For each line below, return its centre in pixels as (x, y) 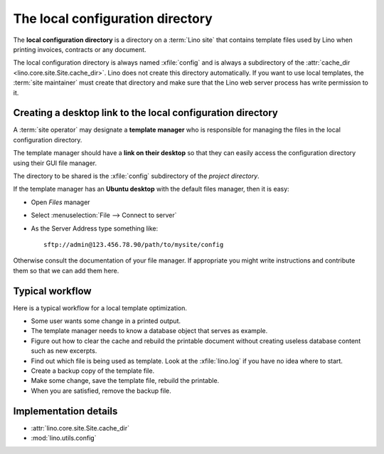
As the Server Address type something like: (95, 228)
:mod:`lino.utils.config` (64, 438)
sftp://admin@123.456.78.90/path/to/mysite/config (134, 244)
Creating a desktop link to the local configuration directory (146, 113)
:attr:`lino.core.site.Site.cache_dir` (80, 428)
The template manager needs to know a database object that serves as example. (149, 331)
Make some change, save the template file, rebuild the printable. (125, 381)
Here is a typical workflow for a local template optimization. (100, 308)
